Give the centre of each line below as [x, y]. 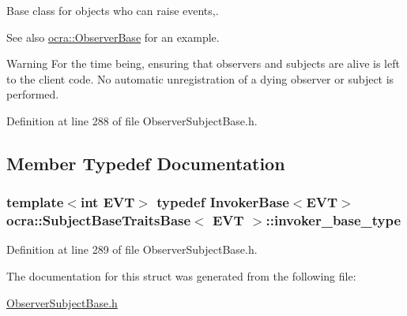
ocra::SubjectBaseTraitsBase [99, 220]
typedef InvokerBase [223, 202]
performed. [33, 94]
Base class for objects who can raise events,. [113, 10]
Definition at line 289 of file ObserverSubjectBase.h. [132, 249]
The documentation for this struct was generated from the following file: [181, 276]
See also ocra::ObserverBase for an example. [113, 37]
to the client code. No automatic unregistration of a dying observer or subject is [200, 78]
